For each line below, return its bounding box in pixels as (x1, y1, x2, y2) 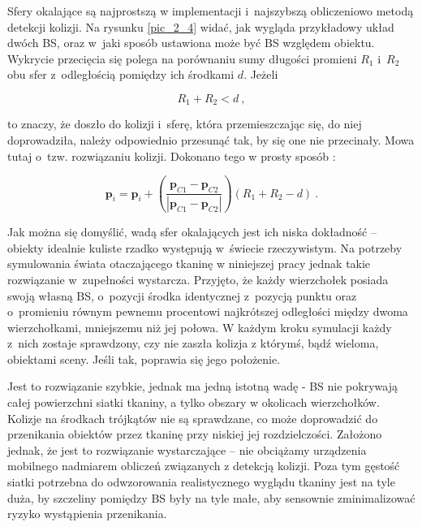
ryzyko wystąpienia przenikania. (7, 505, 167, 522)
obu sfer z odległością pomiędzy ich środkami (7, 66, 235, 83)
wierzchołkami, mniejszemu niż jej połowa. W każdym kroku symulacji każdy (7, 318, 392, 335)
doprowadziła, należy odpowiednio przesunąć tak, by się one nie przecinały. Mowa (7, 132, 415, 149)
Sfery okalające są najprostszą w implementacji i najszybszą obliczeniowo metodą (7, 2, 414, 19)
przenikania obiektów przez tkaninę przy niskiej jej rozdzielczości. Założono (7, 425, 382, 443)
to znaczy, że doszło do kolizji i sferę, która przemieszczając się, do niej (7, 115, 362, 132)
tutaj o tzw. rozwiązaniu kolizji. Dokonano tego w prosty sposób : (7, 147, 336, 164)
